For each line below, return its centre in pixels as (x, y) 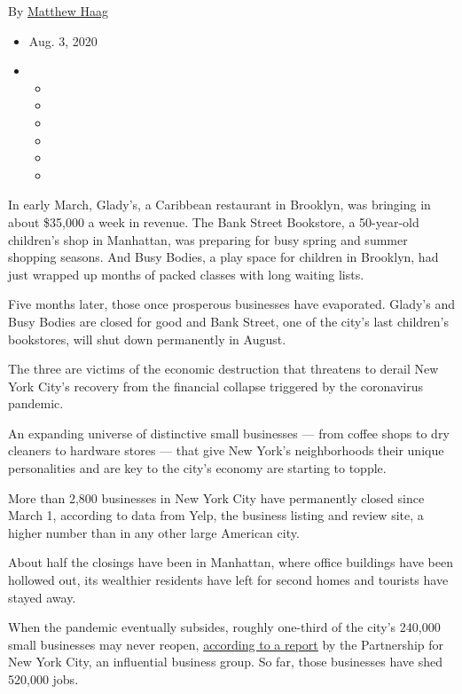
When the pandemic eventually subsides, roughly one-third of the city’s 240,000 (224, 627)
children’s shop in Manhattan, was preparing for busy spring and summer (208, 239)
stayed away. (42, 597)
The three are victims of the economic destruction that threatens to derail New (223, 369)
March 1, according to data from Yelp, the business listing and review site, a (216, 515)
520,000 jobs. (43, 679)
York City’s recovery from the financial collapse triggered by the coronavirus (215, 386)
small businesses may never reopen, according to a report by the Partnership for (226, 644)
